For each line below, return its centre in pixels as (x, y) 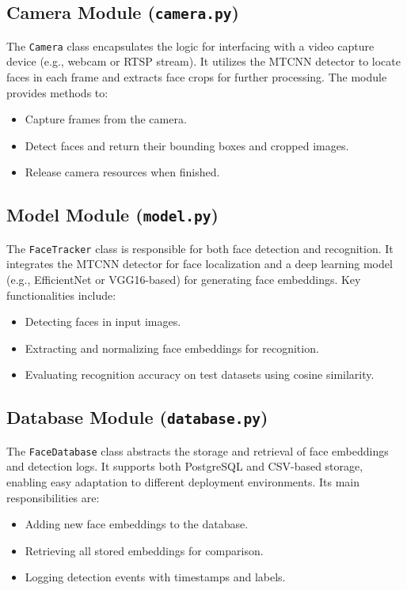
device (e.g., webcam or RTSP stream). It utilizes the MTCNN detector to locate (203, 61)
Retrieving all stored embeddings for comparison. (144, 550)
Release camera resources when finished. (122, 172)
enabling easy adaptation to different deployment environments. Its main (183, 482)
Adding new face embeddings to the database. (137, 524)
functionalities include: (61, 295)
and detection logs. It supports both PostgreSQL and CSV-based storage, (185, 466)
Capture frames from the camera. (106, 119)
